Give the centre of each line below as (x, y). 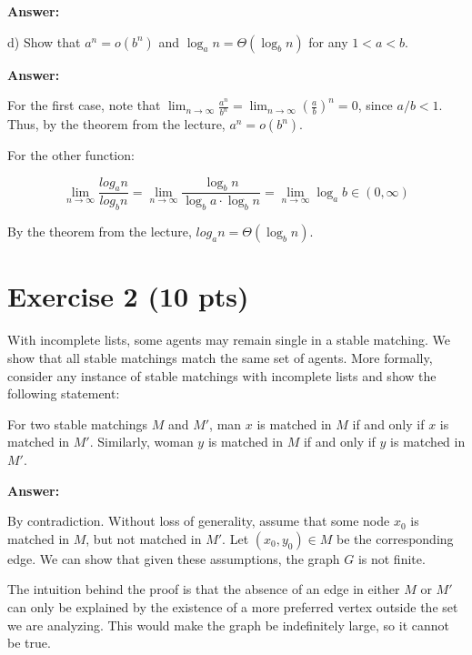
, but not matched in (144, 538)
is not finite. (392, 558)
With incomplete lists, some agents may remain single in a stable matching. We (229, 340)
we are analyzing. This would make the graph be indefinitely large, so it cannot (228, 625)
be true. (29, 643)
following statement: (64, 393)
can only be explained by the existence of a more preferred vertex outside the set (233, 606)
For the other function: (71, 155)
